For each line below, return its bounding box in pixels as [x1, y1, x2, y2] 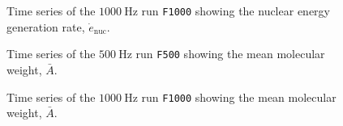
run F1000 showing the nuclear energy [141, 2, 330, 19]
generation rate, [6, 18, 85, 35]
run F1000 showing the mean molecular [141, 88, 337, 105]
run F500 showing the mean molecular [135, 45, 325, 62]
